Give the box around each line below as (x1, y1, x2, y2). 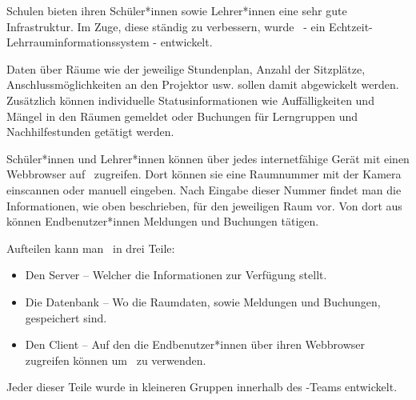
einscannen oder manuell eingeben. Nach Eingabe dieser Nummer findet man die (6, 181, 402, 198)
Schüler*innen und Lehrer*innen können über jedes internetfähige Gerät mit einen (6, 150, 410, 166)
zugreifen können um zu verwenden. (25, 351, 206, 368)
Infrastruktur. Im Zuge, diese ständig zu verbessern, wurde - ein (6, 18, 326, 34)
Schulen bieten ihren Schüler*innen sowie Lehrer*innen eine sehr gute (6, 2, 347, 18)
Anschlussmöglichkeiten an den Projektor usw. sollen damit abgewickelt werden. (6, 76, 399, 93)
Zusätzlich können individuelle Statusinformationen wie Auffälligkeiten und (6, 91, 374, 108)
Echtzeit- (329, 18, 373, 34)
